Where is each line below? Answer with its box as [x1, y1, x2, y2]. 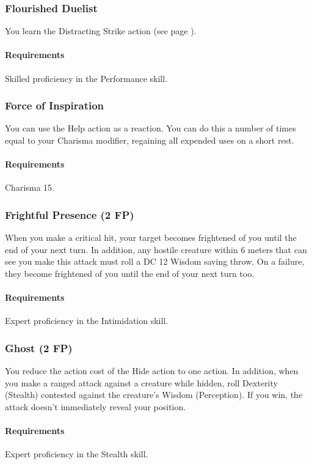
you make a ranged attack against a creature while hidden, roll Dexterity [5, 376, 278, 389]
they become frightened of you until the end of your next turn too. [5, 267, 255, 279]
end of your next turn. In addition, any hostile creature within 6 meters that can [5, 243, 307, 256]
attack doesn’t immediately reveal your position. [5, 400, 186, 413]
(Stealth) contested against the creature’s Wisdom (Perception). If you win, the [5, 388, 303, 401]
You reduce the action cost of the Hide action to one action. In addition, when [5, 364, 299, 377]
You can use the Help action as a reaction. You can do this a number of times [5, 122, 296, 134]
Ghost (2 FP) [5, 340, 73, 355]
